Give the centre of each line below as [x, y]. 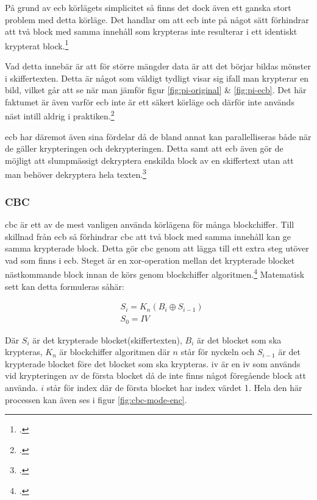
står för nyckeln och [218, 352]
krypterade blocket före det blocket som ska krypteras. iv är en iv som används [153, 363]
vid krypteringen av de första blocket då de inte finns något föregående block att [155, 375]
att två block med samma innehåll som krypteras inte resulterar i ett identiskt [151, 31]
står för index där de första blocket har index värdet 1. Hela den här [174, 388]
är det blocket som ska [239, 340]
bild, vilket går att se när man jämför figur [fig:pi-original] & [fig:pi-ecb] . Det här [156, 90]
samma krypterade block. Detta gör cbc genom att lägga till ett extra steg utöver [157, 248]
